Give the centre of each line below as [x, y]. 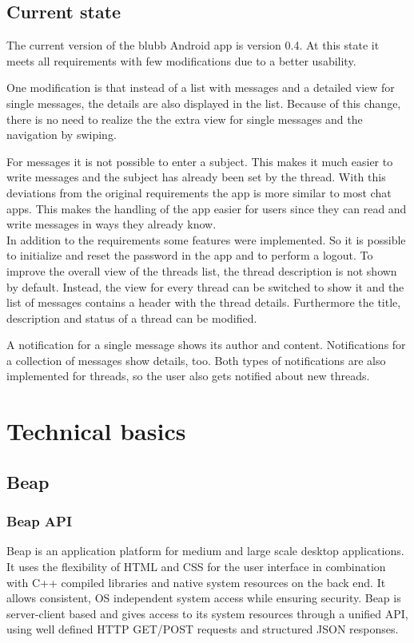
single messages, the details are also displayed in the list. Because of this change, [204, 103]
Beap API [40, 521]
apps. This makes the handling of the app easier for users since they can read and [207, 208]
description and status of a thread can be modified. [132, 318]
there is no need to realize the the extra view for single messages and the [185, 119]
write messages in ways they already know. [111, 224]
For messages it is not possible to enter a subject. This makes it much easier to [200, 161]
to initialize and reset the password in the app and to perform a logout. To [190, 255]
